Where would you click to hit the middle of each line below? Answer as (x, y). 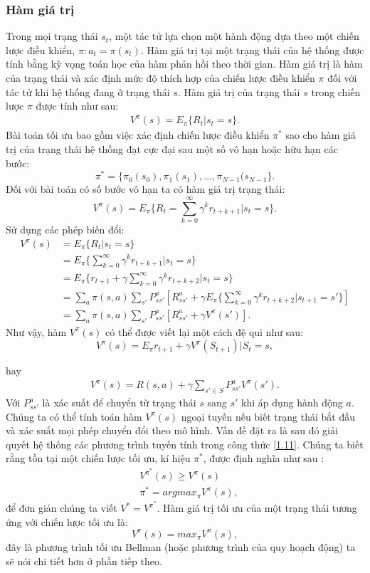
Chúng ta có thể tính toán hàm (74, 416)
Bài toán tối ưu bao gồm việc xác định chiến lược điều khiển (138, 135)
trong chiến (336, 91)
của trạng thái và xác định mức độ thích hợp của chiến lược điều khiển (160, 78)
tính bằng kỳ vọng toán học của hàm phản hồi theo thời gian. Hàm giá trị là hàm (184, 64)
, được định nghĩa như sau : (264, 458)
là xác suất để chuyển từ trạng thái (119, 403)
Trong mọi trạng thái (52, 36)
